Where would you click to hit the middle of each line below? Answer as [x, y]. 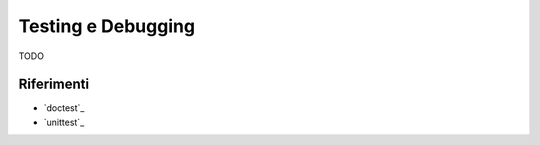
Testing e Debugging [106, 26]
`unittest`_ [64, 122]
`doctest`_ [64, 108]
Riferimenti [54, 84]
